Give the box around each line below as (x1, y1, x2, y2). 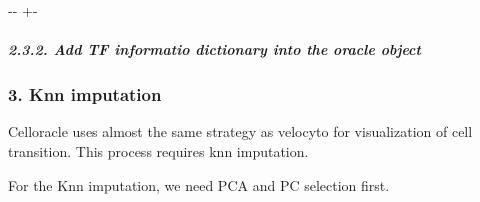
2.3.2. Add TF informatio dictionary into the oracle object (8, 39, 421, 60)
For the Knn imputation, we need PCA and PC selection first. (8, 174, 390, 195)
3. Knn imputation (8, 82, 162, 107)
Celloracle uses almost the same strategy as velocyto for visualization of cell (8, 121, 473, 142)
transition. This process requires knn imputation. (8, 141, 309, 162)
